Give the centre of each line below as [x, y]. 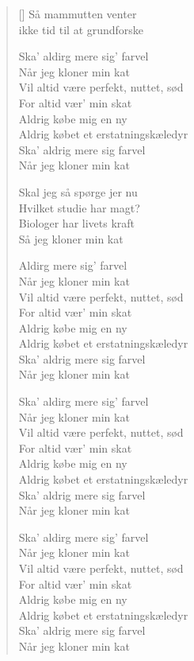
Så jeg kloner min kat [71, 238]
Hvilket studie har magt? [79, 207]
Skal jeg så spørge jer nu [78, 191]
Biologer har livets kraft [77, 223]
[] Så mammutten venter [78, 14]
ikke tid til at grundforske [81, 29]
